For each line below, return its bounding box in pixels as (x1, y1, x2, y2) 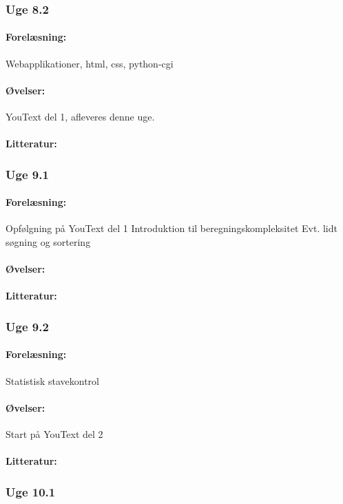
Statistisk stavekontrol (6, 373, 99, 388)
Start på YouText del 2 (6, 427, 103, 441)
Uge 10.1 (6, 483, 56, 500)
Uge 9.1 (6, 165, 49, 182)
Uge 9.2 (6, 317, 49, 335)
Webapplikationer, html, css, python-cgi (6, 56, 174, 70)
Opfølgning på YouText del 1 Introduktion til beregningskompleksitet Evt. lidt (6, 221, 337, 235)
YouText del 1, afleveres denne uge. (6, 109, 155, 124)
